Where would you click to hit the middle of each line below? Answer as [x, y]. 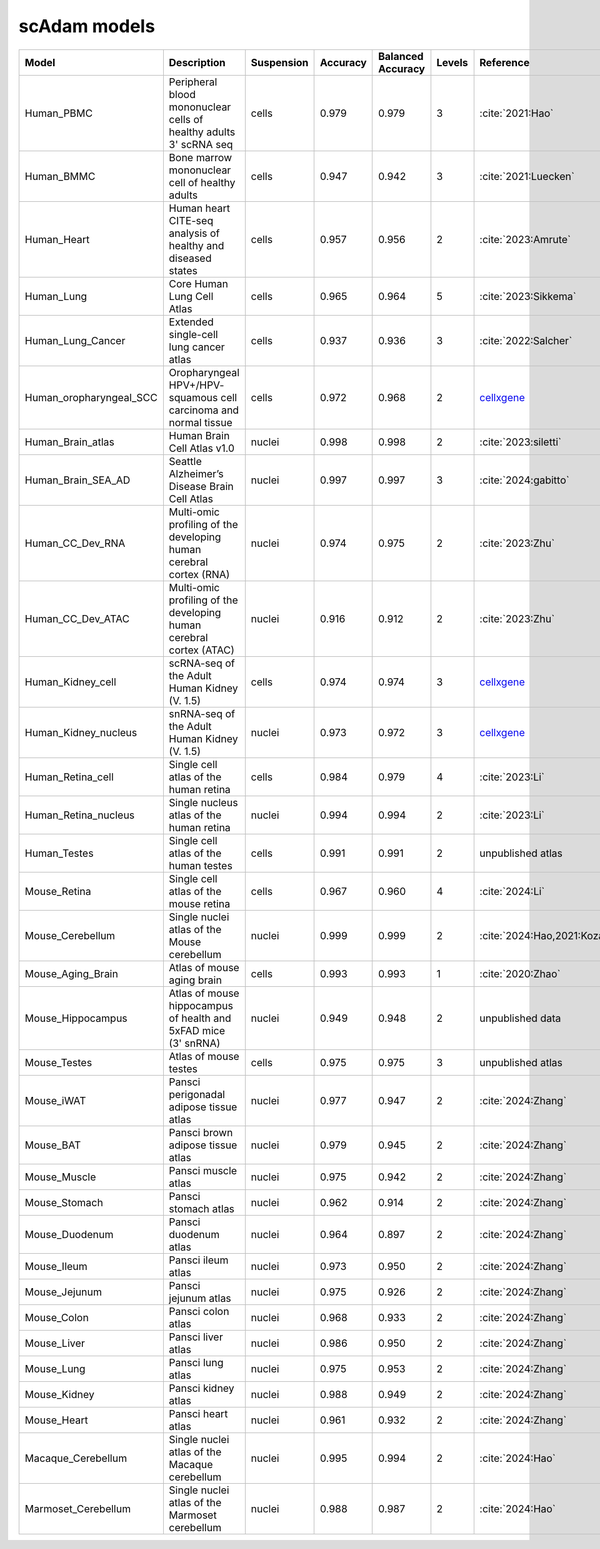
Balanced [401, 56]
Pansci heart [198, 1413]
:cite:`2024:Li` [512, 891]
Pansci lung [196, 1362]
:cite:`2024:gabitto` [524, 480]
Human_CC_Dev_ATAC [77, 618]
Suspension [279, 62]
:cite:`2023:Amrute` [525, 239]
